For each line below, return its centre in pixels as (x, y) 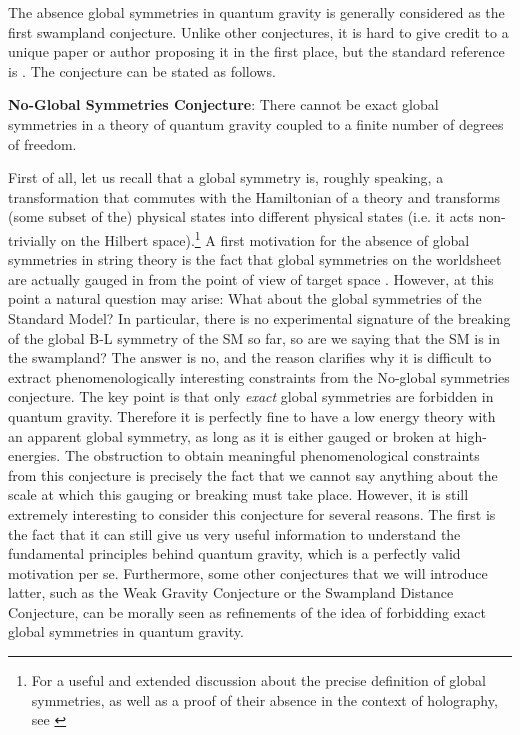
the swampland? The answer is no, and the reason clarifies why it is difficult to (250, 357)
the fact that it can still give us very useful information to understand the (234, 533)
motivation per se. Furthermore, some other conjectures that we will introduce (248, 572)
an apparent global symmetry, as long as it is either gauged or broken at (230, 435)
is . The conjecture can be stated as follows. (142, 70)
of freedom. (42, 143)
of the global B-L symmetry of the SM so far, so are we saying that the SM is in (254, 337)
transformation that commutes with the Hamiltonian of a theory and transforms (254, 196)
